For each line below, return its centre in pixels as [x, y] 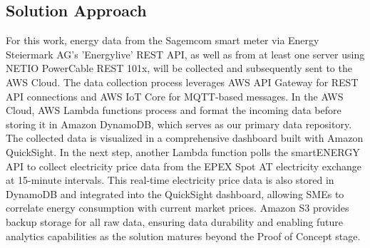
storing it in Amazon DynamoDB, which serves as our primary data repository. [179, 124]
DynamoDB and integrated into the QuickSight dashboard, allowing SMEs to [175, 193]
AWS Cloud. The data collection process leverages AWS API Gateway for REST [182, 82]
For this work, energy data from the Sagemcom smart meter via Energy [163, 40]
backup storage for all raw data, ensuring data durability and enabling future [174, 221]
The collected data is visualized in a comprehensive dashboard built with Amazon [185, 138]
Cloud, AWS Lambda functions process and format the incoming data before [174, 110]
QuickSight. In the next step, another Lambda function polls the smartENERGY [183, 151]
